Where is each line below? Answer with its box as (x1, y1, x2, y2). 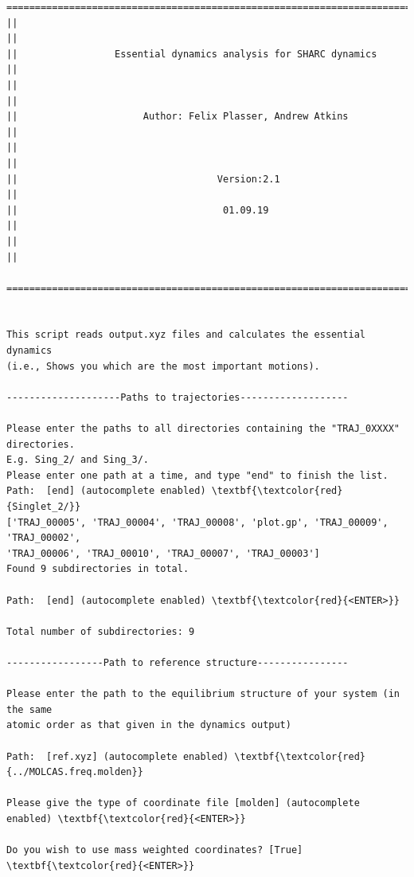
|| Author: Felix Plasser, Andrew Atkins (6, 111, 349, 123)
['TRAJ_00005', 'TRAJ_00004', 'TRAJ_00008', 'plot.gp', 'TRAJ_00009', (6, 516, 389, 528)
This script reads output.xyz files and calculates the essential (6, 329, 366, 341)
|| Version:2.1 (6, 173, 280, 185)
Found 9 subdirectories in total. (6, 563, 189, 575)
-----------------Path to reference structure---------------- (6, 656, 349, 668)
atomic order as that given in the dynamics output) (6, 719, 291, 731)
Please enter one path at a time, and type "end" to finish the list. (6, 469, 389, 481)
